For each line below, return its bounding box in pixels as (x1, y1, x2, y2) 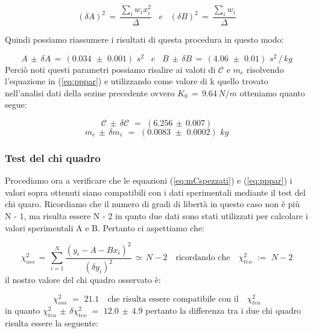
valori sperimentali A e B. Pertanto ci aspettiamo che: (5, 221, 204, 234)
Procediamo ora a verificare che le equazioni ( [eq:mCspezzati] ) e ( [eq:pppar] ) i (5, 174, 292, 187)
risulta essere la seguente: (5, 317, 98, 329)
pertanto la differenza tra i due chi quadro (145, 304, 302, 317)
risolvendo (246, 63, 284, 75)
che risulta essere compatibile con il (107, 294, 239, 303)
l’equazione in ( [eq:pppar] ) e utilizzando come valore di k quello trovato (5, 75, 268, 87)
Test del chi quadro (5, 150, 101, 165)
